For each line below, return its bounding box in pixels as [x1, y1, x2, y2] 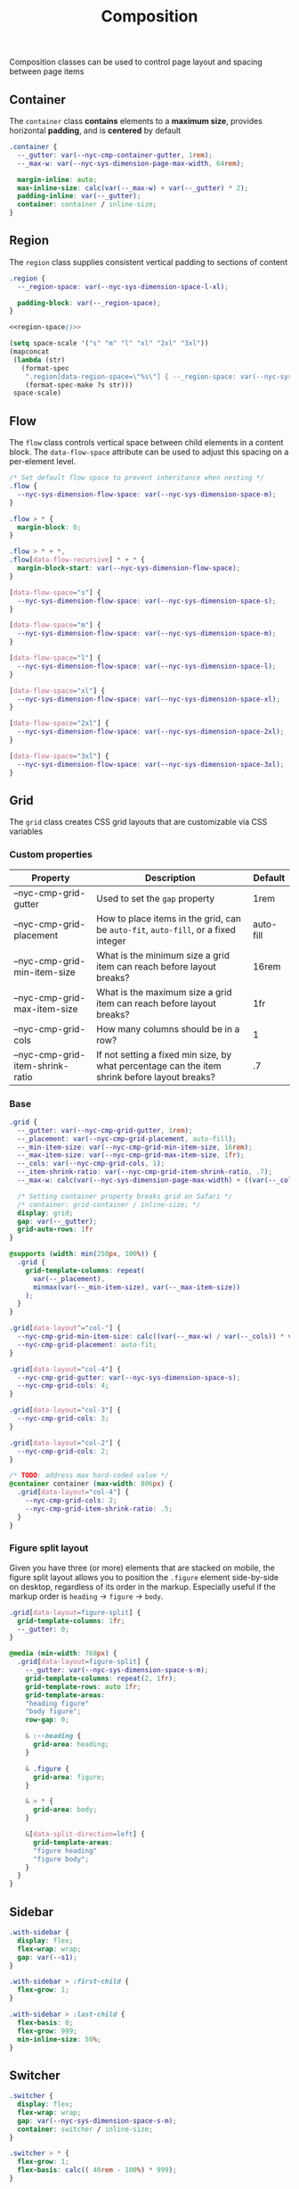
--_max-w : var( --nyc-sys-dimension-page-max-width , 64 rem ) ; [17, 159, 245, 168]
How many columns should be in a [96, 1022, 240, 1035]
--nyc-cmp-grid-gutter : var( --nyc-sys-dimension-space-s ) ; [17, 1373, 241, 1382]
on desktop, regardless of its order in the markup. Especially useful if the [9, 1581, 276, 1592]
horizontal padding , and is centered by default [9, 125, 182, 136]
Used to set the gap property [96, 892, 215, 904]
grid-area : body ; [32, 1805, 98, 1814]
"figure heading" [32, 1846, 98, 1855]
